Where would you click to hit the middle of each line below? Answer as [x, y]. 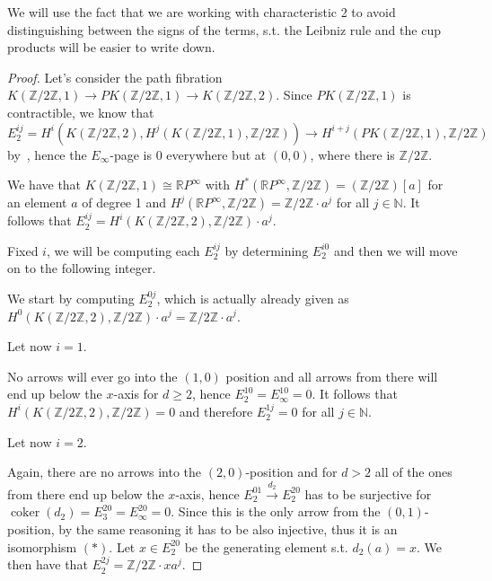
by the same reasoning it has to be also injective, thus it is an [228, 529]
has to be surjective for [368, 493]
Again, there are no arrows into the [105, 472]
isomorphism [42, 546]
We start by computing [71, 298]
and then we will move [395, 250]
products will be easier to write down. [111, 47]
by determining [267, 250]
